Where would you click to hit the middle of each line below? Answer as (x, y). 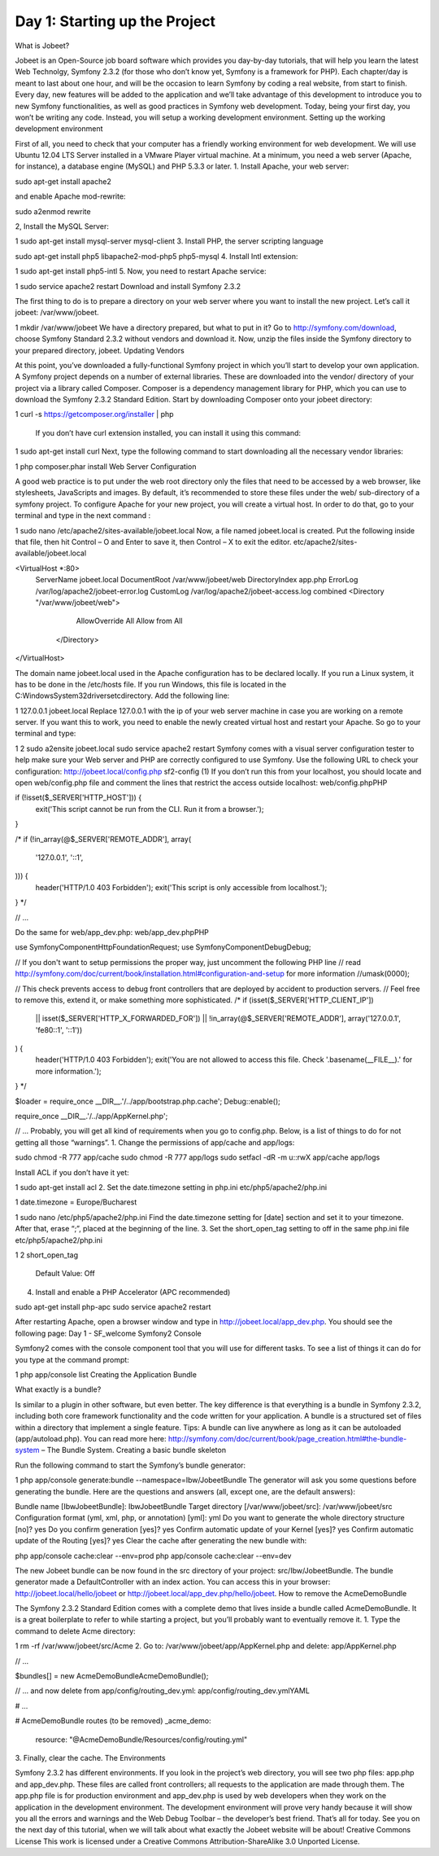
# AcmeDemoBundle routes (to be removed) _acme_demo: (113, 1721)
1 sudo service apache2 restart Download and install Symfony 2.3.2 (128, 286)
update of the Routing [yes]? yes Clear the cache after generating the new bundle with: (161, 1541)
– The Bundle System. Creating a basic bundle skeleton (134, 1450)
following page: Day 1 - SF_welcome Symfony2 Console (109, 1333)
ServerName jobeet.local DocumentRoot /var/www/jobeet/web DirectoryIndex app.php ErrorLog (197, 580)
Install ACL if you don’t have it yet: (72, 1172)
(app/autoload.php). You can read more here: (91, 1439)
